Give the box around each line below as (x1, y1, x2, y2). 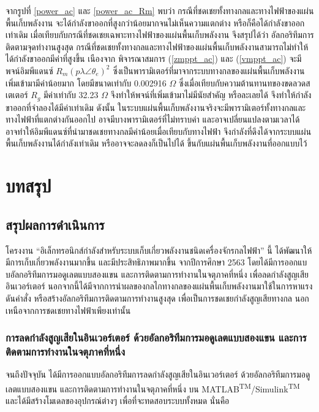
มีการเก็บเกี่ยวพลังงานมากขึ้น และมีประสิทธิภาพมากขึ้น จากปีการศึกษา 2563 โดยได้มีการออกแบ (6, 256, 307, 269)
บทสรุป (6, 173, 51, 198)
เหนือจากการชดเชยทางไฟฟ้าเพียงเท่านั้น (6, 303, 131, 316)
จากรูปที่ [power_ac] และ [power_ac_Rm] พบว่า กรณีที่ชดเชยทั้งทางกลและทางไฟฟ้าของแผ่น (6, 4, 314, 17)
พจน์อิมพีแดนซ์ (6, 64, 53, 77)
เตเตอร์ (6, 88, 28, 101)
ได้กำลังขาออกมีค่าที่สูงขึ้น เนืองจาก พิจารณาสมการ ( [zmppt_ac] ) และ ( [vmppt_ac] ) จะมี (6, 52, 302, 65)
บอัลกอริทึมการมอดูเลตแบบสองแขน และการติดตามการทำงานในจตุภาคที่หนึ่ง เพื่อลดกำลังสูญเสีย (6, 267, 309, 280)
